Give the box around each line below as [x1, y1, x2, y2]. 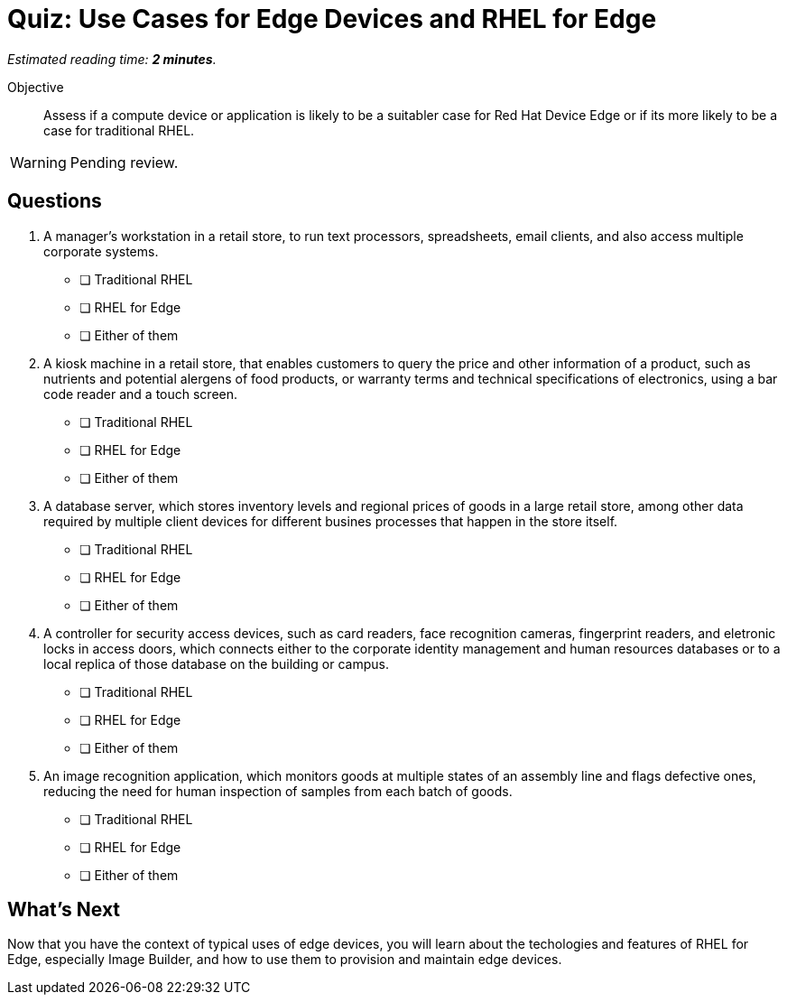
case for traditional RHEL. [43, 122, 195, 138]
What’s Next [7, 898, 121, 922]
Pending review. [69, 153, 179, 172]
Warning [10, 153, 67, 172]
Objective [7, 79, 64, 95]
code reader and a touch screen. [43, 385, 238, 402]
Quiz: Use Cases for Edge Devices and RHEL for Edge [7, 4, 657, 34]
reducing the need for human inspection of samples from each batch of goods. [43, 783, 513, 799]
